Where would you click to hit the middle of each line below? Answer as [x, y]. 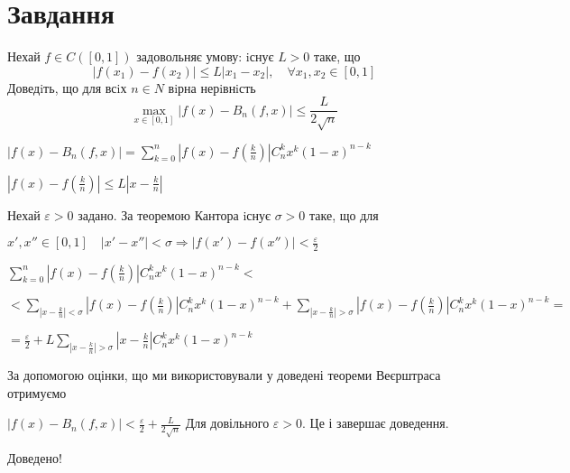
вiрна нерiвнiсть [212, 87]
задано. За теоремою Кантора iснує [174, 214]
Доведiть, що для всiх [67, 87]
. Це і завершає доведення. [376, 423]
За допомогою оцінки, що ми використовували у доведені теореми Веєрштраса [224, 375]
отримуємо [37, 392]
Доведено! [35, 458]
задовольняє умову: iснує [205, 56]
